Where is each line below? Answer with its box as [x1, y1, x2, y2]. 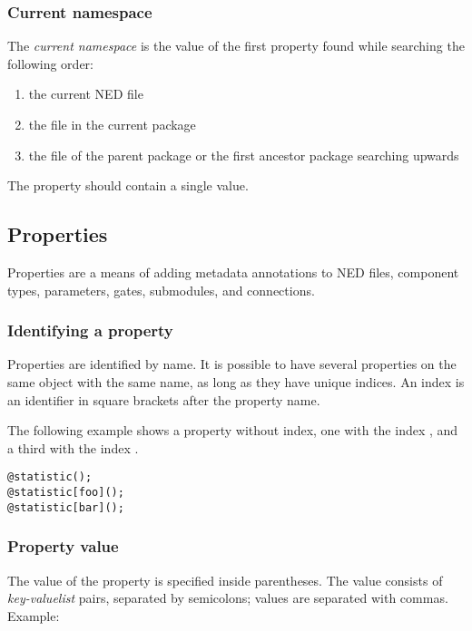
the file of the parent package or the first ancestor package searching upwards [28, 145, 459, 164]
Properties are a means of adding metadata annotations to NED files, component [7, 262, 459, 281]
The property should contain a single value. [7, 176, 249, 195]
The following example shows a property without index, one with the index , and [7, 421, 458, 440]
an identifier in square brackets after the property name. [7, 390, 320, 409]
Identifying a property [7, 319, 173, 342]
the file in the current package [28, 115, 196, 133]
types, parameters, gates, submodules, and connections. [7, 280, 315, 299]
